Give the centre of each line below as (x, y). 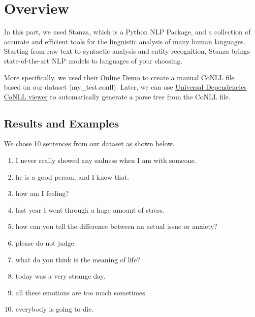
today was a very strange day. (61, 276)
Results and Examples (62, 123)
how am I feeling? (42, 193)
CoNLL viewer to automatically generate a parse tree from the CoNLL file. (117, 96)
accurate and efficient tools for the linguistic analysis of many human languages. (125, 41)
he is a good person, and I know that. (72, 176)
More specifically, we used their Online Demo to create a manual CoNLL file (119, 77)
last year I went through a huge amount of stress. (90, 209)
